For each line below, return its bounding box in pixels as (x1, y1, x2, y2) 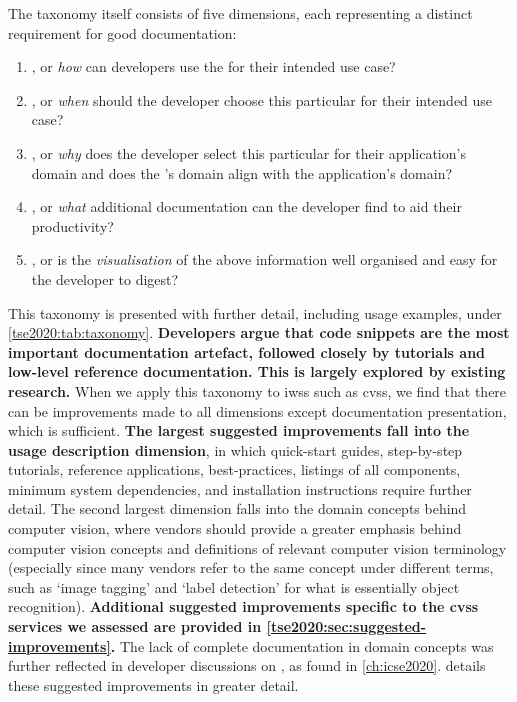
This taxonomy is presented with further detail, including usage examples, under (8, 302, 502, 323)
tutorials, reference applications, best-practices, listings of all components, (8, 459, 461, 480)
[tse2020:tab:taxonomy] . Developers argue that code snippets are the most (8, 322, 510, 343)
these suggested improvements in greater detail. (8, 674, 299, 695)
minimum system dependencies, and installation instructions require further (8, 478, 472, 499)
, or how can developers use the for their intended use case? (31, 56, 396, 77)
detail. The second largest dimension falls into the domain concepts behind (8, 498, 467, 519)
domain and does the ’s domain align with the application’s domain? (31, 162, 453, 183)
